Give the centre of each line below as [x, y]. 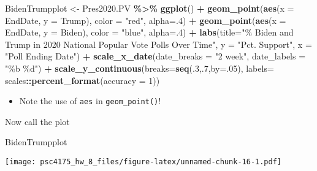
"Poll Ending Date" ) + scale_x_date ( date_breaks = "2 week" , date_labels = [155, 56]
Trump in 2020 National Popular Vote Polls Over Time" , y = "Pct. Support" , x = [158, 44]
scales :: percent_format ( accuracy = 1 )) [82, 80]
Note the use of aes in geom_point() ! [90, 101]
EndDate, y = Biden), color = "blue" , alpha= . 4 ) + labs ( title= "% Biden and [149, 32]
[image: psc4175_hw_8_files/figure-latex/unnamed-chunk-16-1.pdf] [143, 162]
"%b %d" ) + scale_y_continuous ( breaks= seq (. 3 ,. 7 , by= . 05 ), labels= [139, 68]
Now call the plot [37, 121]
